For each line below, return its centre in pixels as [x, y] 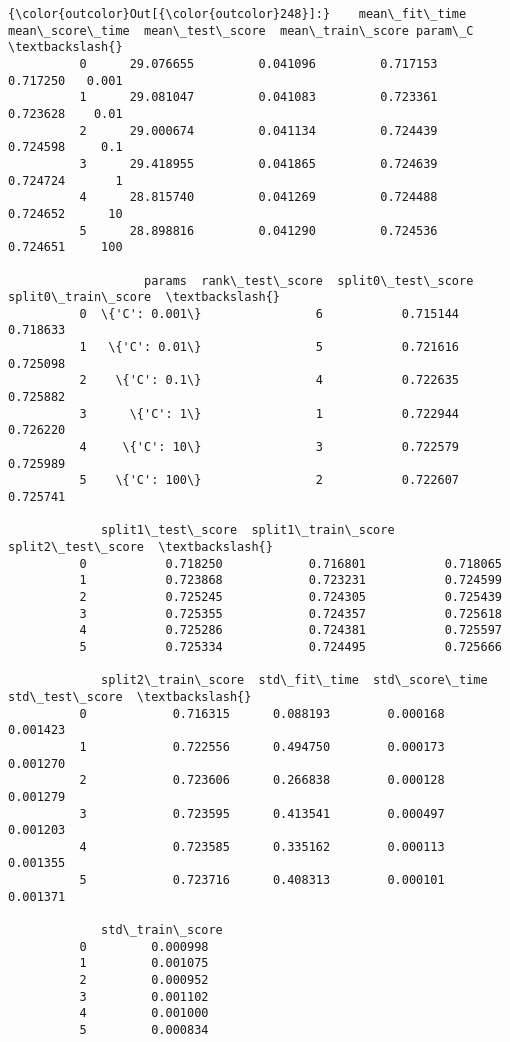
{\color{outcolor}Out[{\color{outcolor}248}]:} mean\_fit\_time [237, 14]
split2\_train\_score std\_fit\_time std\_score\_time [294, 680]
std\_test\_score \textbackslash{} [130, 696]
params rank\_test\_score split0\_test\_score [309, 280]
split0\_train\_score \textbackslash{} [144, 297]
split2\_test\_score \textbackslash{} [140, 547]
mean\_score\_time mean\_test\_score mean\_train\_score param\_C [241, 30]
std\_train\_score [162, 930]
